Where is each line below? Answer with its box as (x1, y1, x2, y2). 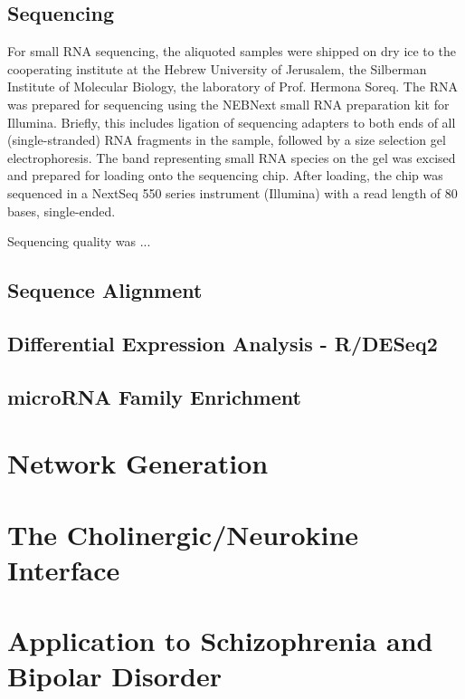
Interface (7, 551, 120, 588)
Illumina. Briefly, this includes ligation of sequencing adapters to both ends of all (7, 112, 456, 131)
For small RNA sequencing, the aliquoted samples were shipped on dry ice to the (7, 42, 456, 61)
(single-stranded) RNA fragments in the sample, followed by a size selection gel (7, 130, 446, 149)
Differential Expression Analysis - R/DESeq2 (7, 329, 438, 357)
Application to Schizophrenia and (7, 622, 433, 659)
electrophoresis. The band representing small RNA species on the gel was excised (7, 148, 456, 167)
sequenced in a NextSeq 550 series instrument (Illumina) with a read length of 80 (7, 183, 458, 202)
